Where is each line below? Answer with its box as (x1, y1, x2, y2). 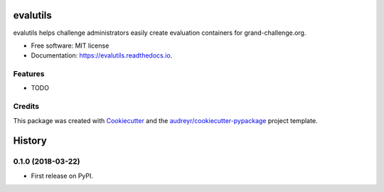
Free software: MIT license (31, 41, 110, 50)
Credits (13, 102, 39, 112)
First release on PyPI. (31, 171, 94, 180)
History (13, 135, 48, 147)
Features (13, 69, 45, 79)
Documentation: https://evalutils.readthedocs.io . (31, 51, 173, 60)
